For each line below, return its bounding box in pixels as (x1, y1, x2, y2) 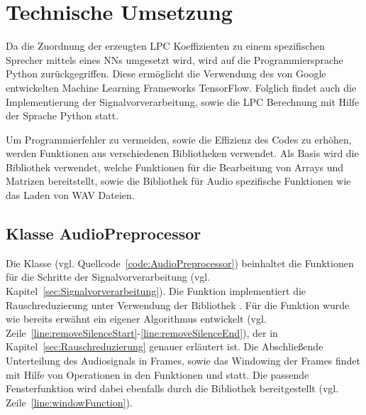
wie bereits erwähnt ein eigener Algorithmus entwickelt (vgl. (6, 311, 267, 326)
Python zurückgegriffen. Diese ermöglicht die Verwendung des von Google (6, 66, 326, 81)
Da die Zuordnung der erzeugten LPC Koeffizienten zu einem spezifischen (6, 38, 326, 53)
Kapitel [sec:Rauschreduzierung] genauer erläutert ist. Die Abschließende (6, 339, 323, 354)
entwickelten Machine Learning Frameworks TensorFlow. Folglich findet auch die (6, 80, 357, 95)
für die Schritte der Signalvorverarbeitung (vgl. (6, 269, 211, 284)
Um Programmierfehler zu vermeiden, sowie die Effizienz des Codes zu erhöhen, (6, 131, 352, 146)
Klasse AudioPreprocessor (6, 222, 201, 244)
